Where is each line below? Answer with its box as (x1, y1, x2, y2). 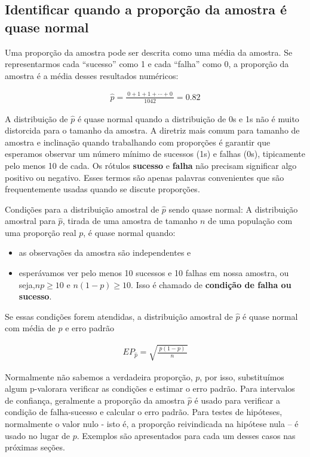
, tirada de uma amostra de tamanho (62, 214, 198, 227)
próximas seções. (5, 441, 65, 453)
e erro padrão (65, 322, 114, 334)
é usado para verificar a (194, 394, 280, 406)
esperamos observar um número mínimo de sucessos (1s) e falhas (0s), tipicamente (5, 147, 305, 160)
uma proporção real (5, 226, 76, 238)
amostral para (5, 214, 56, 227)
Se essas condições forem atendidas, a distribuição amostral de (5, 310, 233, 322)
